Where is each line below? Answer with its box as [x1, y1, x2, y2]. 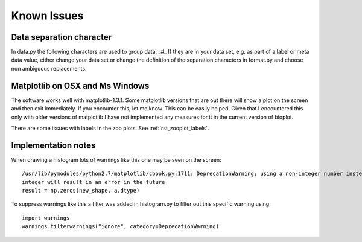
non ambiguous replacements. [11, 65, 87, 72]
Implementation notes [11, 140, 96, 150]
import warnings [22, 214, 70, 221]
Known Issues [11, 9, 84, 22]
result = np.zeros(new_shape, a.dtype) [22, 187, 140, 194]
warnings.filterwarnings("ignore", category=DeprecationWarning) [22, 223, 220, 230]
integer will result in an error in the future [22, 179, 165, 185]
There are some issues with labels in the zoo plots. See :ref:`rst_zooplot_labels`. [11, 124, 209, 132]
